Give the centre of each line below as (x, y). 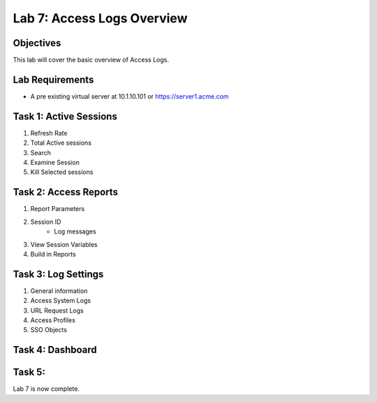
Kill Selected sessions (62, 172)
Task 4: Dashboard (55, 350)
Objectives (37, 43)
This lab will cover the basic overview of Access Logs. (91, 60)
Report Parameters (58, 209)
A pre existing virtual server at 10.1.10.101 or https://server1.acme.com (130, 96)
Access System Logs (60, 301)
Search (41, 152)
